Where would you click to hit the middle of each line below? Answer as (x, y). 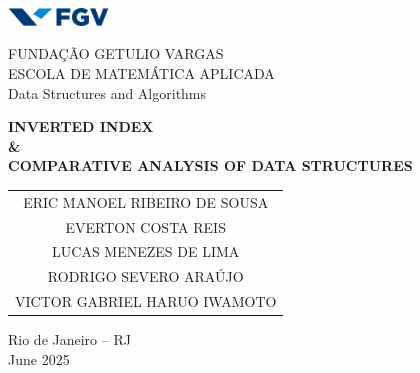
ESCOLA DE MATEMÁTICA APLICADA (141, 72)
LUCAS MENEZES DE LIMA (146, 251)
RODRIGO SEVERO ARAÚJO (145, 276)
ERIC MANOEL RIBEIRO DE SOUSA (146, 201)
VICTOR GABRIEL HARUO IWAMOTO (146, 301)
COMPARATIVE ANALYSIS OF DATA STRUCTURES (210, 165)
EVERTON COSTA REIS (145, 226)
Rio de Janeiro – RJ (69, 339)
